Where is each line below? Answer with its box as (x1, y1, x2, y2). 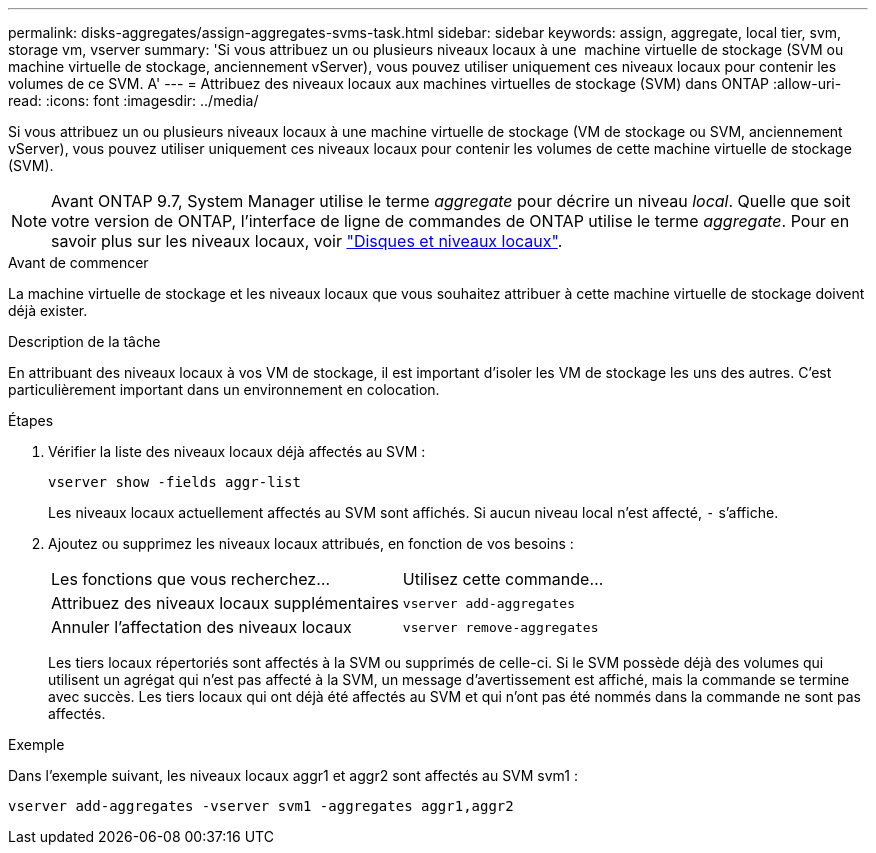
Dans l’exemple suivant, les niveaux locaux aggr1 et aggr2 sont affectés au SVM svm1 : (8, 767, 578, 784)
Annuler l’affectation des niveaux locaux (51, 617, 352, 637)
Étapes (8, 412, 54, 429)
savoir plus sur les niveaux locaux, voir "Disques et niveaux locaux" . (51, 231, 563, 251)
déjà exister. (8, 302, 88, 319)
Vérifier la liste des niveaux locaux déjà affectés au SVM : (48, 443, 426, 460)
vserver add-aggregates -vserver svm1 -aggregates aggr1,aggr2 (8, 798, 514, 814)
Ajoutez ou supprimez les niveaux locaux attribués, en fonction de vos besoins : (48, 535, 574, 552)
